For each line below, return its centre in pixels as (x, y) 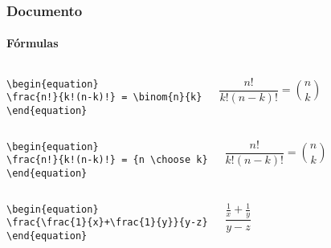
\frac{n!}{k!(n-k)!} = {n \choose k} (107, 160)
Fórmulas (33, 43)
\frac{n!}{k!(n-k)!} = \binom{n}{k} (104, 98)
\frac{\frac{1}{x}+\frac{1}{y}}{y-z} (107, 223)
